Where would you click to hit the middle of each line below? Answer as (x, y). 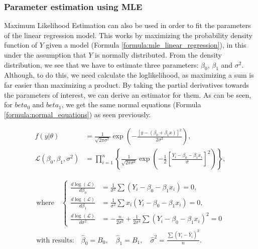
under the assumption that (45, 55)
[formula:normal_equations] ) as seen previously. (78, 114)
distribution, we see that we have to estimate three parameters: (101, 64)
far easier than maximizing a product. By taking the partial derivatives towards (126, 84)
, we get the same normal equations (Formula (131, 104)
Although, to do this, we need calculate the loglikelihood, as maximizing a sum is (129, 75)
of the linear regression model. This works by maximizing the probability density (128, 35)
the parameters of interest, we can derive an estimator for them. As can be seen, (128, 94)
